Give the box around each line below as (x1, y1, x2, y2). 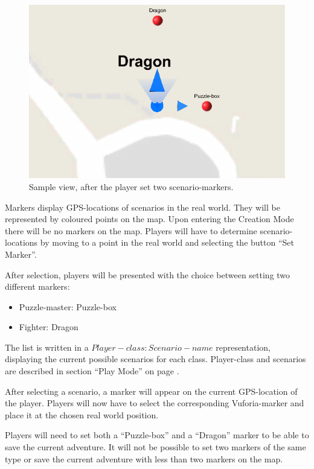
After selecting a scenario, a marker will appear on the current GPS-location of (5, 384, 298, 397)
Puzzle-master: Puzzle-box (19, 300, 117, 313)
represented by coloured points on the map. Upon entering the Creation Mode (5, 212, 294, 225)
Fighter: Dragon (19, 321, 78, 333)
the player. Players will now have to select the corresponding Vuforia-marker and (5, 397, 304, 409)
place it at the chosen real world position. (5, 408, 159, 421)
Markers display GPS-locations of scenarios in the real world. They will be (5, 200, 280, 213)
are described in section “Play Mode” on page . (5, 365, 179, 377)
